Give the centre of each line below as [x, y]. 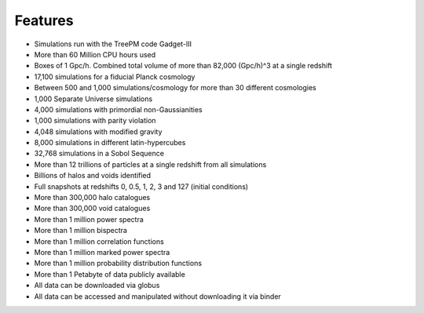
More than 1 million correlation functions [99, 241]
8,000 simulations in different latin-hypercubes [110, 143]
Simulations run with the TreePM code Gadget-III [113, 44]
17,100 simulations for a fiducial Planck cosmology [115, 76]
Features [44, 20]
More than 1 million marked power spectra [102, 252]
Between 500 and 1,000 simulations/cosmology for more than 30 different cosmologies [175, 88]
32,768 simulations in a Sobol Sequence [99, 154]
